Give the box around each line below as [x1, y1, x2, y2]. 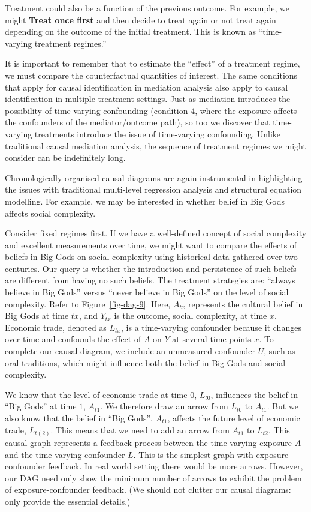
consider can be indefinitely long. [5, 151, 126, 164]
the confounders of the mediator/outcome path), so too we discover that [5, 116, 270, 128]
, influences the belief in [210, 388, 298, 400]
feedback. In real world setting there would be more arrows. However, [48, 460, 303, 472]
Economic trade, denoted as [5, 321, 107, 333]
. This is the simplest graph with [133, 448, 253, 460]
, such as [264, 345, 295, 357]
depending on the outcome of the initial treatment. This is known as [5, 25, 256, 38]
